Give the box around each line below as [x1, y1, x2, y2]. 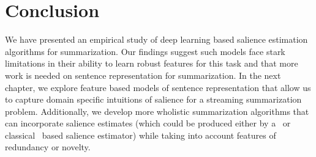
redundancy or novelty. [5, 141, 91, 153]
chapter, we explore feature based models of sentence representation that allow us [5, 81, 311, 93]
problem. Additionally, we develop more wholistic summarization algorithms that [5, 104, 309, 117]
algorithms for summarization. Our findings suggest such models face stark [5, 45, 285, 57]
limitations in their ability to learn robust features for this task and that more [5, 57, 298, 70]
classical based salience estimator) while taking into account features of [5, 128, 276, 141]
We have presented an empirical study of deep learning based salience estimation [5, 33, 308, 46]
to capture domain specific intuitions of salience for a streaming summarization [5, 93, 302, 106]
